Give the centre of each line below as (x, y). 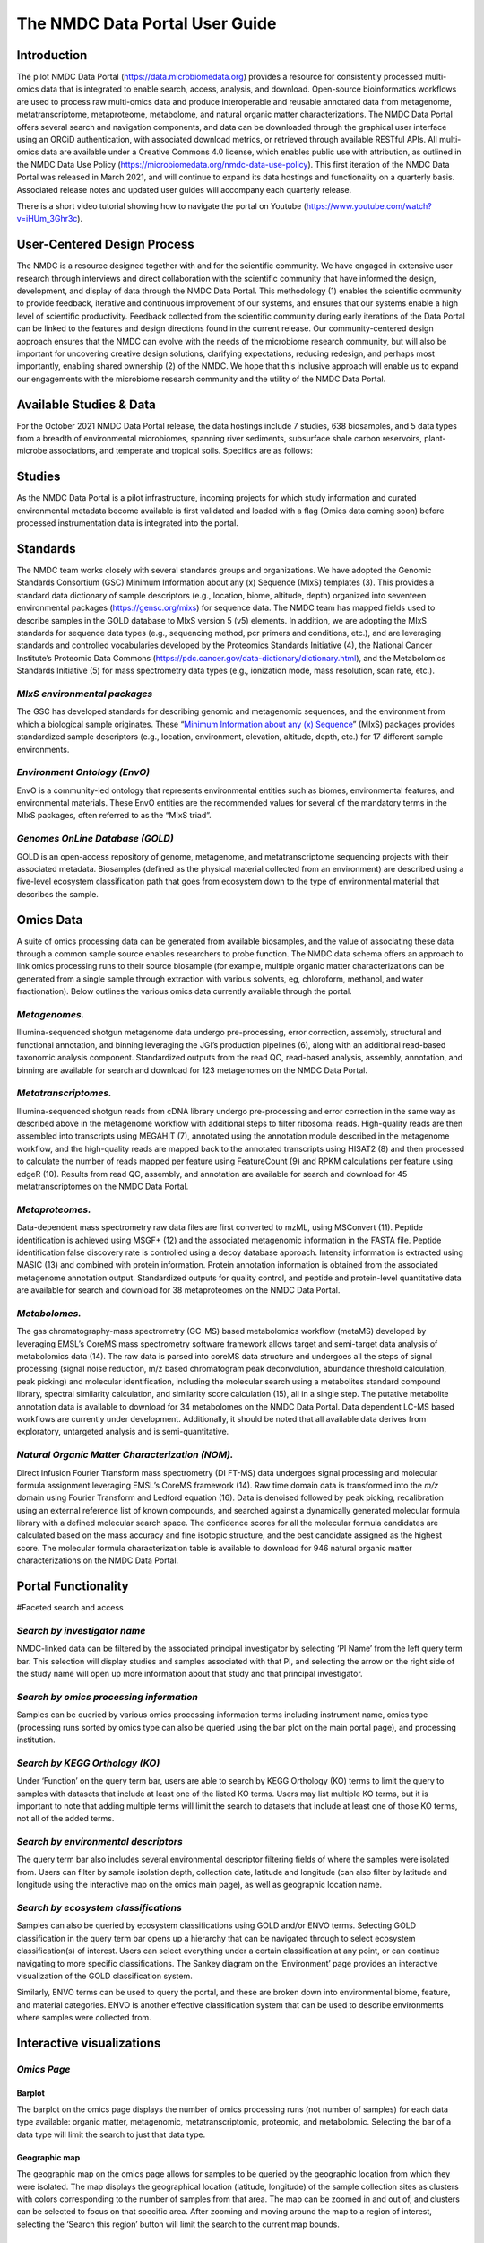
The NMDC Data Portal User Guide (147, 23)
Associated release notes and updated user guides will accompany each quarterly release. (184, 189)
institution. (36, 1740)
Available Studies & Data (86, 404)
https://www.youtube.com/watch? (369, 205)
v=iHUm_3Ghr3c (47, 219)
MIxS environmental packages (85, 694)
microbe (32, 451)
